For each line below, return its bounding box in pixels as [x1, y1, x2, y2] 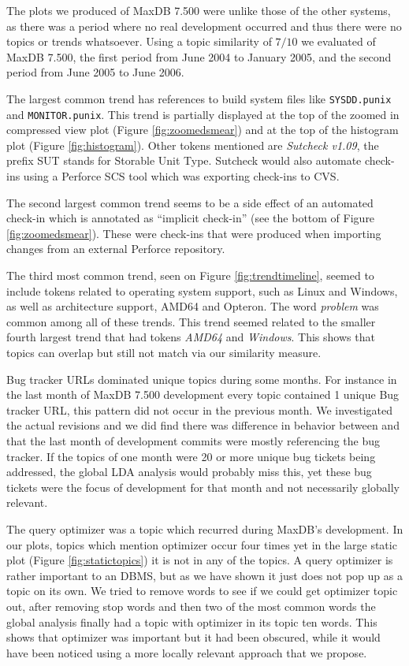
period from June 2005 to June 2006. [6, 64, 184, 80]
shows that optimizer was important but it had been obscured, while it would [6, 629, 381, 646]
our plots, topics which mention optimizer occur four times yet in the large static [6, 536, 397, 553]
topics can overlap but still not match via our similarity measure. [6, 344, 322, 360]
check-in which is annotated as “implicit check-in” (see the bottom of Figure [6, 210, 375, 226]
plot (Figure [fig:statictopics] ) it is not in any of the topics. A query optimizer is [6, 552, 393, 568]
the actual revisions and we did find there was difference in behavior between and [6, 417, 400, 433]
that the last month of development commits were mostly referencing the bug [6, 432, 380, 448]
